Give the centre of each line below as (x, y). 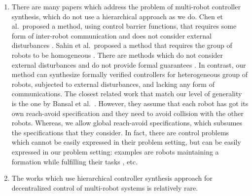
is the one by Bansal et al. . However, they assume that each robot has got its (130, 103)
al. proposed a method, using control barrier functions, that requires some (124, 26)
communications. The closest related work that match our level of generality (127, 94)
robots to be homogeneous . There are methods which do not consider (117, 55)
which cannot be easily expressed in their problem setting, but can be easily (126, 142)
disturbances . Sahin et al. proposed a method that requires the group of (122, 45)
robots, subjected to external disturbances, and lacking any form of (113, 84)
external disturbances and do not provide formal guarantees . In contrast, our (129, 64)
